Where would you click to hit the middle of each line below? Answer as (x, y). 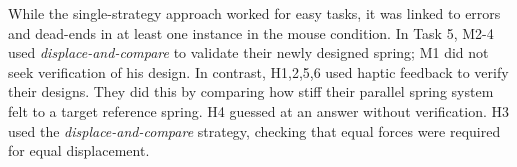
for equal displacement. (79, 150)
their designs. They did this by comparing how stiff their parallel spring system (251, 91)
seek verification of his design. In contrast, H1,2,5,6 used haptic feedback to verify (258, 71)
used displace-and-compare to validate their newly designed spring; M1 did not (248, 52)
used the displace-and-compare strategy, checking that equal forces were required (254, 130)
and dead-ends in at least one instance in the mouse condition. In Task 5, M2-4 (251, 32)
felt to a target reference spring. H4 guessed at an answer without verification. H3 (259, 110)
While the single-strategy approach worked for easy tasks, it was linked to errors (254, 13)
